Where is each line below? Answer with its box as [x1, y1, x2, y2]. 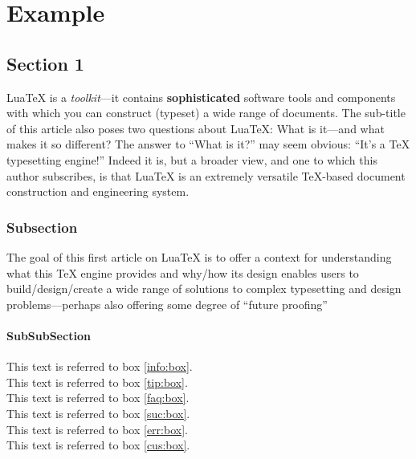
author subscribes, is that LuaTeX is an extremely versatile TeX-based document [6, 167, 406, 184]
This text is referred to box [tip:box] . [6, 373, 188, 390]
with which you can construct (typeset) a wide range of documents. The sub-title [6, 104, 406, 121]
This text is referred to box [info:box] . [6, 358, 193, 375]
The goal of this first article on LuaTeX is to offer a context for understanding [6, 248, 392, 265]
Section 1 [6, 51, 84, 75]
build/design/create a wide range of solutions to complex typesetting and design [6, 280, 402, 297]
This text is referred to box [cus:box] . [6, 437, 190, 453]
